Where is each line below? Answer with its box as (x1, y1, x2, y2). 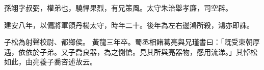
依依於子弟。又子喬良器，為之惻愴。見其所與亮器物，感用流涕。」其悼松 (18, 46, 257, 57)
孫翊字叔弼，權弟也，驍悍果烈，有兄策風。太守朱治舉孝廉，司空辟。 (4, 3, 232, 13)
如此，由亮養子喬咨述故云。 (4, 56, 97, 67)
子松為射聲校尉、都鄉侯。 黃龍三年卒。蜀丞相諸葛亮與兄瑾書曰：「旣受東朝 (4, 37, 253, 47)
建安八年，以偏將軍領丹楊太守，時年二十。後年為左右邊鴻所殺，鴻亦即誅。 (4, 19, 254, 30)
